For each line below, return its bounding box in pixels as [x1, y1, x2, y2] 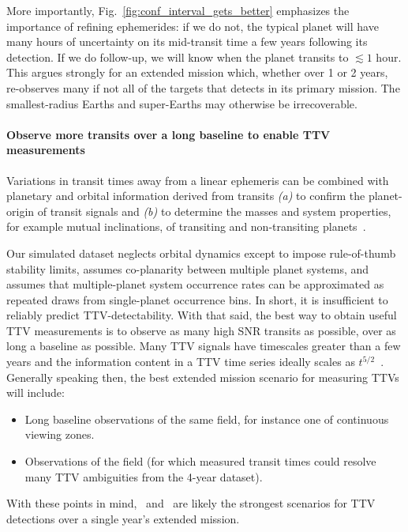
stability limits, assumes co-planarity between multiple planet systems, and [6, 260, 369, 277]
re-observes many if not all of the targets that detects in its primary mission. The [6, 79, 400, 96]
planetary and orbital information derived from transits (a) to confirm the [6, 187, 365, 204]
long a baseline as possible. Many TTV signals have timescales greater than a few [6, 338, 401, 354]
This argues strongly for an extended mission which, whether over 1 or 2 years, [6, 64, 388, 81]
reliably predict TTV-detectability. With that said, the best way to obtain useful [6, 307, 397, 323]
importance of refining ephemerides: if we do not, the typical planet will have [6, 17, 379, 34]
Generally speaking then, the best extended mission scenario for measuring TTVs [6, 368, 399, 385]
